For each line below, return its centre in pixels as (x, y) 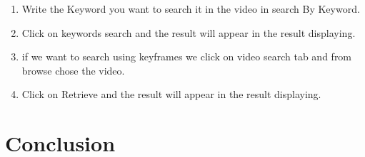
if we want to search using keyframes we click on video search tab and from (187, 56)
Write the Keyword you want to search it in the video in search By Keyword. (191, 9)
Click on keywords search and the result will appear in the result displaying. (189, 32)
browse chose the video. (73, 70)
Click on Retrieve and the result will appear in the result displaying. (171, 94)
